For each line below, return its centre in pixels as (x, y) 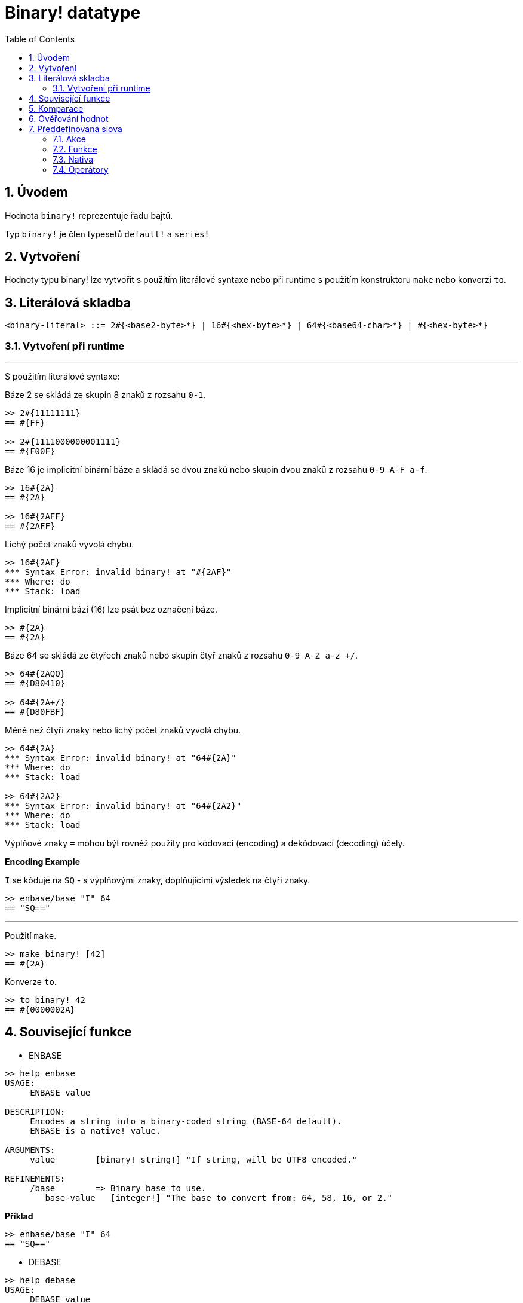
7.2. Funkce (75, 149)
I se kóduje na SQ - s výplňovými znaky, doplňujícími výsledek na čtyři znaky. (158, 880)
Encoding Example (42, 862)
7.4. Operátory (81, 169)
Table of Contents (40, 39)
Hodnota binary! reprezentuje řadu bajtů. (89, 215)
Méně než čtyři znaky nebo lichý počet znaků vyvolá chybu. (123, 730)
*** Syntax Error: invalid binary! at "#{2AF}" (118, 572)
